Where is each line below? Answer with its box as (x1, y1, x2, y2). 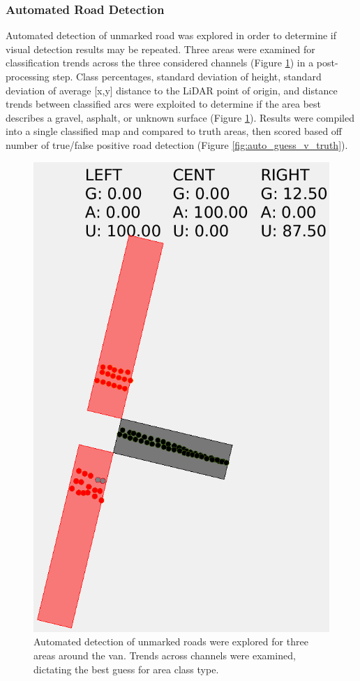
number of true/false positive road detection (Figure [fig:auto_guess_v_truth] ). (6, 137, 348, 152)
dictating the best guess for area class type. (33, 661, 219, 676)
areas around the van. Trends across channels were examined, (33, 647, 296, 662)
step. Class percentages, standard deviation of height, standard (52, 69, 322, 83)
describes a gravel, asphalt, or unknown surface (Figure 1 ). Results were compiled (6, 110, 355, 124)
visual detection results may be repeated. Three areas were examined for (6, 41, 315, 56)
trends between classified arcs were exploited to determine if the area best (6, 96, 322, 111)
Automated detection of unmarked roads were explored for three (33, 634, 308, 649)
